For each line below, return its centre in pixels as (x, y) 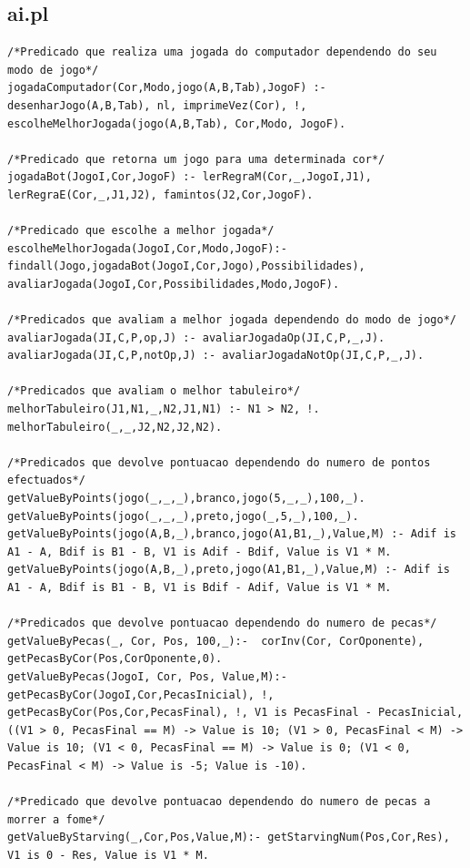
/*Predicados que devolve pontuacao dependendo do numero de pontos (219, 462)
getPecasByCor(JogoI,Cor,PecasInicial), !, (141, 694)
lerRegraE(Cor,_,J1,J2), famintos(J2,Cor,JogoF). (160, 194)
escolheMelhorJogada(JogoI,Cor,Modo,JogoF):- (147, 248)
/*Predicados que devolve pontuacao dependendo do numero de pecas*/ (222, 623)
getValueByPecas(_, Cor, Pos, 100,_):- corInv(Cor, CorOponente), (216, 641)
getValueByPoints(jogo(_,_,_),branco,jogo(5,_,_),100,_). (186, 499)
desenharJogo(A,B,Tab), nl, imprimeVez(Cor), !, (157, 105)
